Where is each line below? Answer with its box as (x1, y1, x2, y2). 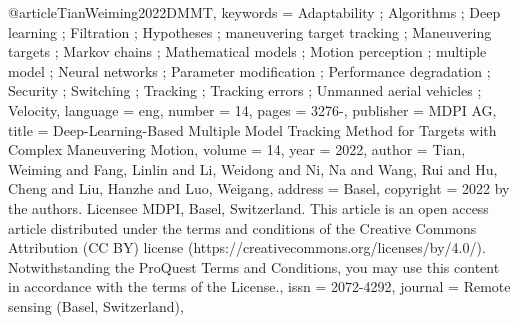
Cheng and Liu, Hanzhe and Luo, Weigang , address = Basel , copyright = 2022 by (8, 178, 510, 199)
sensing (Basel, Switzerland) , (8, 295, 184, 316)
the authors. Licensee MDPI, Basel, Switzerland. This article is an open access (8, 197, 489, 218)
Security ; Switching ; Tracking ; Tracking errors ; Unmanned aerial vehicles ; (8, 80, 482, 101)
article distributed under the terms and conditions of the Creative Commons (8, 217, 477, 238)
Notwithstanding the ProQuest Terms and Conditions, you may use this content (8, 256, 500, 277)
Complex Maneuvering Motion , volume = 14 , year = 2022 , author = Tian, (8, 139, 466, 160)
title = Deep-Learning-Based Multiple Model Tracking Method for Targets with (8, 119, 497, 140)
